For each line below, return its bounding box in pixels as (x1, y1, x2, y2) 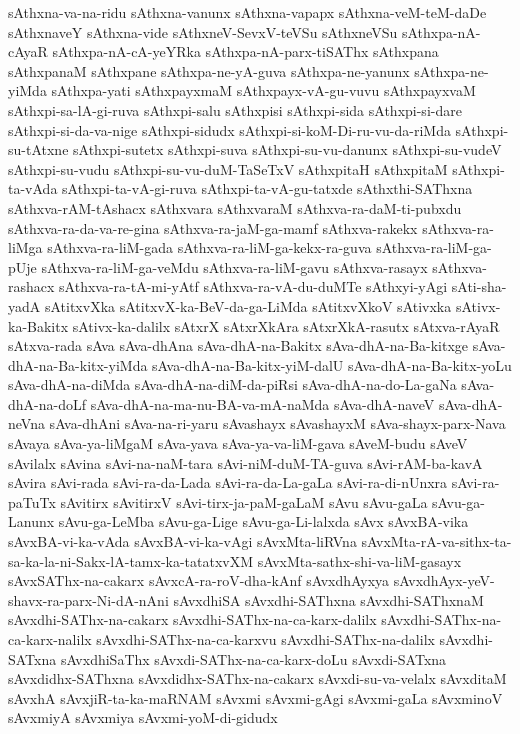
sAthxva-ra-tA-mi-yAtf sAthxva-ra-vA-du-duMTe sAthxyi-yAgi (59, 276, 448, 297)
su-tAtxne (8, 139, 69, 160)
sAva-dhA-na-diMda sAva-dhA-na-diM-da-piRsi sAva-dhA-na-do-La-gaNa (8, 374, 457, 395)
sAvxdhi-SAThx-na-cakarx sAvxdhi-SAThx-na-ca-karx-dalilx (8, 609, 377, 630)
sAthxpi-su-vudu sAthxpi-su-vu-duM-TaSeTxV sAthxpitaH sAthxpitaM (8, 158, 448, 179)
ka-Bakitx (8, 315, 69, 336)
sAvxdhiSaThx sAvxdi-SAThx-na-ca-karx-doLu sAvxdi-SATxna (60, 648, 447, 669)
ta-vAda (8, 178, 58, 199)
